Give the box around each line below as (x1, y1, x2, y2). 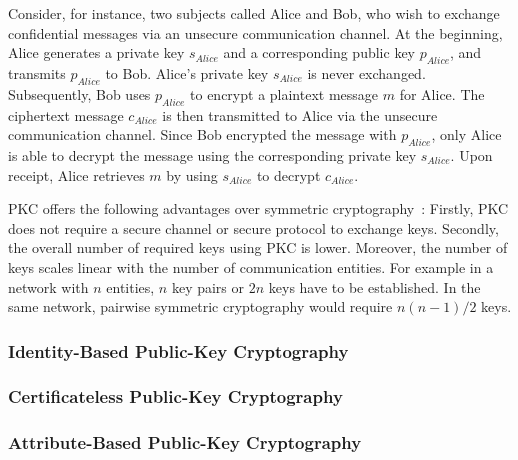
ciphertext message (8, 104, 124, 125)
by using (166, 164, 218, 185)
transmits (8, 62, 66, 83)
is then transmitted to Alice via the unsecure (162, 104, 438, 125)
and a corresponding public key (223, 42, 415, 63)
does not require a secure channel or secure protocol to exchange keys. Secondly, (8, 217, 499, 238)
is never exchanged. (307, 62, 426, 83)
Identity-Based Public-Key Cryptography (8, 338, 349, 363)
